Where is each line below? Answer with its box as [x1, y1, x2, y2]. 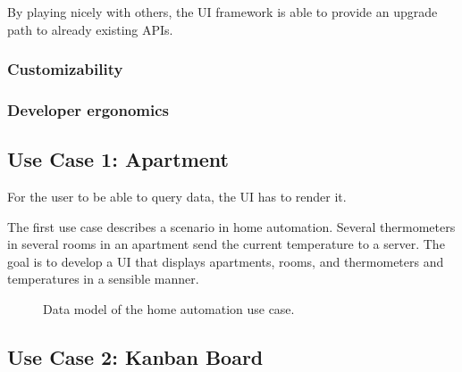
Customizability [7, 58, 123, 80]
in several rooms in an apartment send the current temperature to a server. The [7, 235, 445, 253]
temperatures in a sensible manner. [7, 269, 199, 288]
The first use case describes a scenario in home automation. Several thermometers [7, 217, 456, 236]
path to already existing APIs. [7, 20, 173, 38]
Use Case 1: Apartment [7, 145, 229, 173]
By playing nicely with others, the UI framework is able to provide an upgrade [7, 3, 438, 21]
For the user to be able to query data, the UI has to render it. [7, 187, 347, 206]
